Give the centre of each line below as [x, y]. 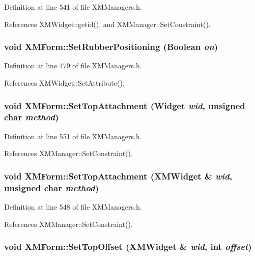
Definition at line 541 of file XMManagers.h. [73, 7]
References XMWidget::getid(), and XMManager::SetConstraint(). [107, 24]
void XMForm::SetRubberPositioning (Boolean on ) [111, 47]
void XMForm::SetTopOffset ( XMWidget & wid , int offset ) [128, 247]
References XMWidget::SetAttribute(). [64, 83]
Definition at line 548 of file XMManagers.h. [73, 207]
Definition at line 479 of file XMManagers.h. [73, 66]
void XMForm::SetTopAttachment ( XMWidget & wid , [118, 176]
